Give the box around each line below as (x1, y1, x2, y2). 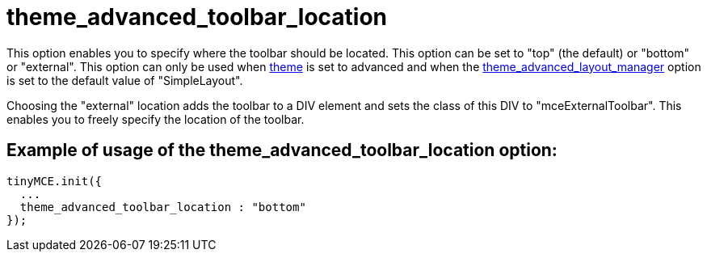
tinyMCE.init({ (6, 174, 103, 188)
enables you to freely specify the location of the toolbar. (6, 112, 305, 126)
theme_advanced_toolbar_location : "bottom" (19, 200, 306, 214)
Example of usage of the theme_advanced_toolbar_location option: (6, 140, 558, 161)
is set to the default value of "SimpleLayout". (6, 73, 243, 87)
